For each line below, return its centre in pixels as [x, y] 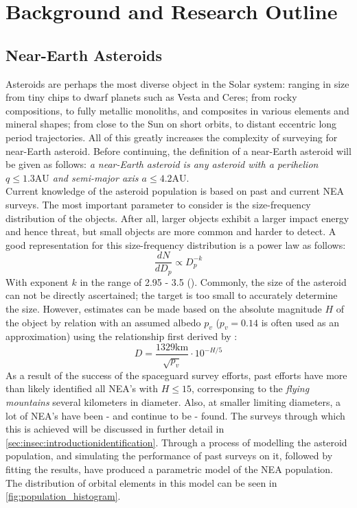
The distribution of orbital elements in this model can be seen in [141, 482]
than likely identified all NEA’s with [82, 388]
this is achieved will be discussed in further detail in [115, 429]
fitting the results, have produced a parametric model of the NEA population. [169, 469]
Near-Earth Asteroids [84, 55]
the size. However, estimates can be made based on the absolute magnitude [164, 309]
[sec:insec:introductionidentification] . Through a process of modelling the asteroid [176, 442]
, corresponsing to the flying [250, 388]
